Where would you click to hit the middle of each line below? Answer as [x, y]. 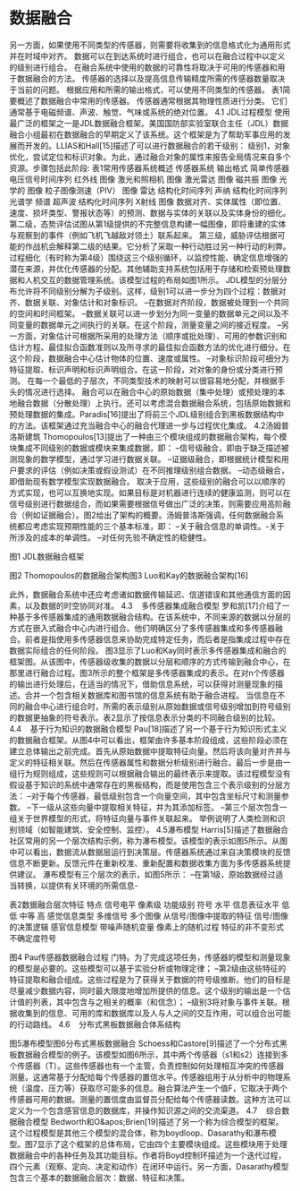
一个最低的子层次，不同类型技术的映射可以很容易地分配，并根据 [160, 381]
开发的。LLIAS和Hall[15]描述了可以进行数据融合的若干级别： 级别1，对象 [158, 145]
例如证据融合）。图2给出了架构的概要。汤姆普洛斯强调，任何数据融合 [150, 515]
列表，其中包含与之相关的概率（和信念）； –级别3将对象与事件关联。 [158, 1002]
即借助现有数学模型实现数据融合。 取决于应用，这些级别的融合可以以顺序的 [147, 481]
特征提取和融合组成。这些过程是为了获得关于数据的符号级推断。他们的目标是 [150, 979]
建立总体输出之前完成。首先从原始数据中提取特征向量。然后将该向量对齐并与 [150, 751]
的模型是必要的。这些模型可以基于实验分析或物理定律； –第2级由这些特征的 [148, 968]
